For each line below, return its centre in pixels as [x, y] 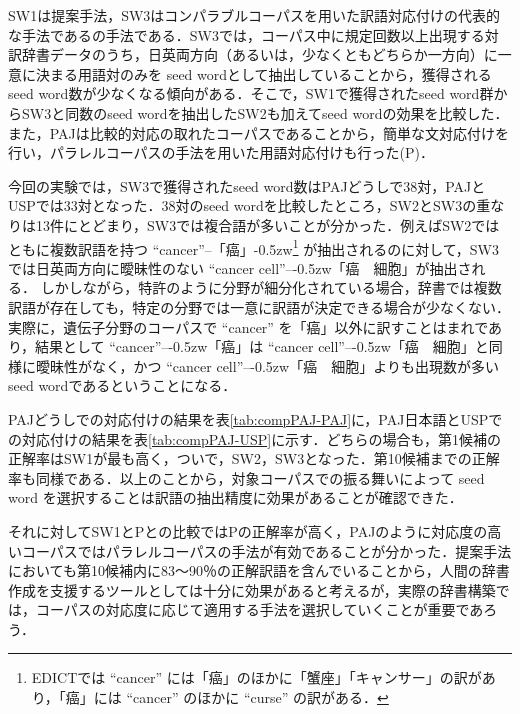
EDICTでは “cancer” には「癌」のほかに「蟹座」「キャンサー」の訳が [256, 677]
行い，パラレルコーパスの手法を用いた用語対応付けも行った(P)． [221, 152]
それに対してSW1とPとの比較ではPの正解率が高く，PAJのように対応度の [248, 530]
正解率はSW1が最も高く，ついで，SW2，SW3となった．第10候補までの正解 [254, 458]
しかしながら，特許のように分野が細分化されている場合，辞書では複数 [271, 287]
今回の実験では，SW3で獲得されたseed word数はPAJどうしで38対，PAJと [247, 185]
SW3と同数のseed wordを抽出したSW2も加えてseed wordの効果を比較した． [265, 112]
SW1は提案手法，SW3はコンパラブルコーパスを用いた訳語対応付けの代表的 [254, 15]
